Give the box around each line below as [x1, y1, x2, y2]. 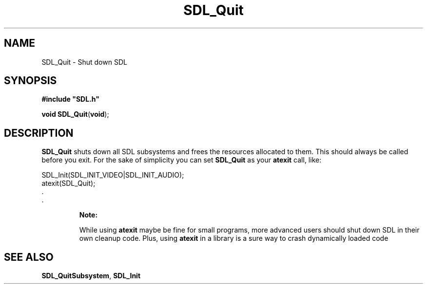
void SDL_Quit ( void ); [41, 110, 109, 119]
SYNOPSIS [4, 74, 57, 87]
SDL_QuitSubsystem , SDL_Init [41, 271, 141, 280]
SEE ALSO [4, 251, 54, 263]
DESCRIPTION [4, 126, 74, 139]
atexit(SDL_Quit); [41, 179, 96, 188]
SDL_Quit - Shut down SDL [41, 57, 127, 66]
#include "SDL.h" [41, 95, 99, 104]
